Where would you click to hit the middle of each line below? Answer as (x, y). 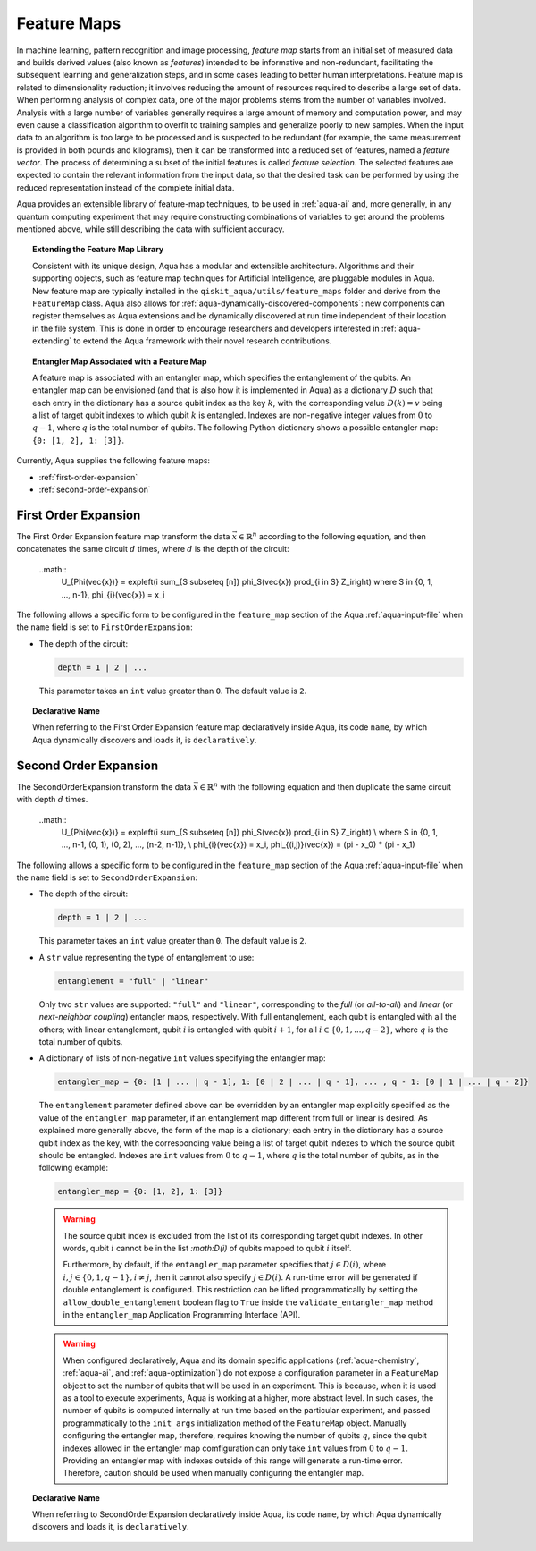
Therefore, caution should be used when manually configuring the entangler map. (214, 1473)
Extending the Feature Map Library (98, 250)
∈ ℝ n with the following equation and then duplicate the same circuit (325, 786)
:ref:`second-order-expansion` (95, 490)
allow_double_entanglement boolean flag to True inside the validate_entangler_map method (248, 1302)
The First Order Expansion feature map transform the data (123, 536)
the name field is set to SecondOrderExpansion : (107, 877)
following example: (74, 1168)
